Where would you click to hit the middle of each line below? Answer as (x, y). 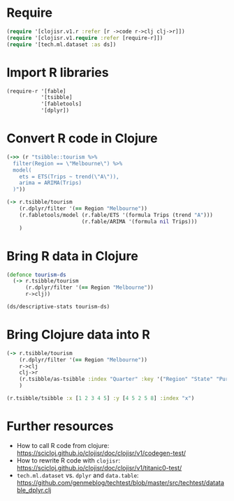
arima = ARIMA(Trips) (50, 183)
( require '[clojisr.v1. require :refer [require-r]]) (85, 38)
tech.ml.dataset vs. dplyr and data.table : (78, 475)
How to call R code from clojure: (63, 445)
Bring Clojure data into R (79, 335)
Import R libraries (58, 72)
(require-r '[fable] (37, 91)
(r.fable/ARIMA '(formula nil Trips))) (139, 221)
